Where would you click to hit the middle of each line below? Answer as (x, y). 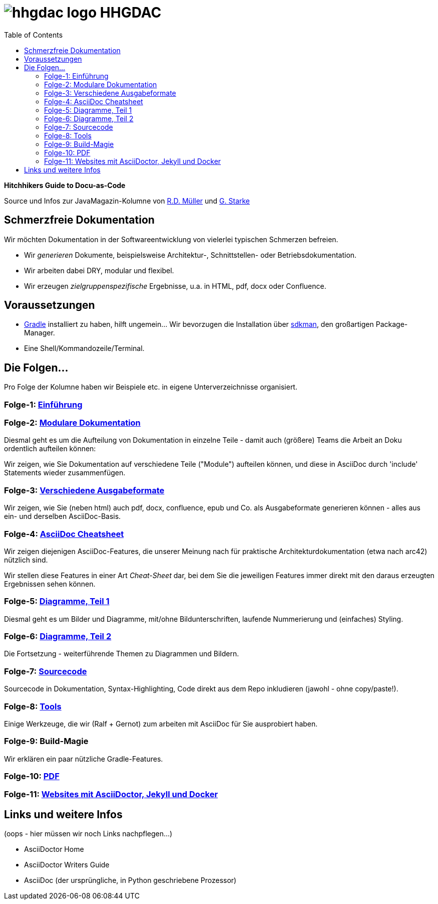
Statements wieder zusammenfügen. (65, 473)
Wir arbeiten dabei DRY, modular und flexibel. (99, 270)
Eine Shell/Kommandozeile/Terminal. (84, 348)
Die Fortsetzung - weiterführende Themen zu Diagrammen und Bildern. (122, 654)
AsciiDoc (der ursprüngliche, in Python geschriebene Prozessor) (130, 880)
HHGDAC (131, 13)
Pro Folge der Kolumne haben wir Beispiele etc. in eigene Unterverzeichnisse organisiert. (151, 387)
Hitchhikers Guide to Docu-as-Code (65, 185)
